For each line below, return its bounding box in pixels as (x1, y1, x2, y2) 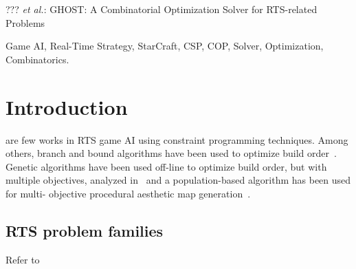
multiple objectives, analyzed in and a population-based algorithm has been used (5, 173, 351, 187)
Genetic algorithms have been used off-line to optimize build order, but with (5, 159, 327, 173)
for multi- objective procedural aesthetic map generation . (5, 186, 251, 200)
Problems (5, 15, 45, 30)
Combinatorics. (5, 52, 69, 66)
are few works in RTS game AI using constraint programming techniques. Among (5, 132, 348, 147)
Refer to (5, 252, 40, 266)
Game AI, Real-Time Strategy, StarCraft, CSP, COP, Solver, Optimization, (5, 39, 324, 53)
